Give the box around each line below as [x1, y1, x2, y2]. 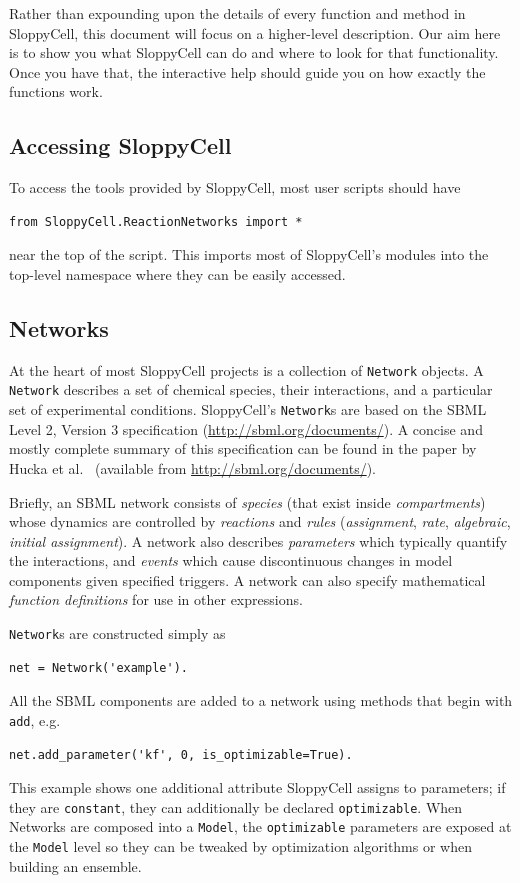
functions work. [9, 81, 103, 102]
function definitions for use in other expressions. [9, 589, 303, 610]
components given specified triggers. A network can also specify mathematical [9, 569, 486, 590]
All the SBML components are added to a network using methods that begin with [9, 690, 513, 711]
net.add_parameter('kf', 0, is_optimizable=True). [9, 747, 353, 762]
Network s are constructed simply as [9, 623, 226, 644]
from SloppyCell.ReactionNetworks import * [9, 214, 303, 229]
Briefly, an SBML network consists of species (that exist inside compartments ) [9, 491, 486, 512]
